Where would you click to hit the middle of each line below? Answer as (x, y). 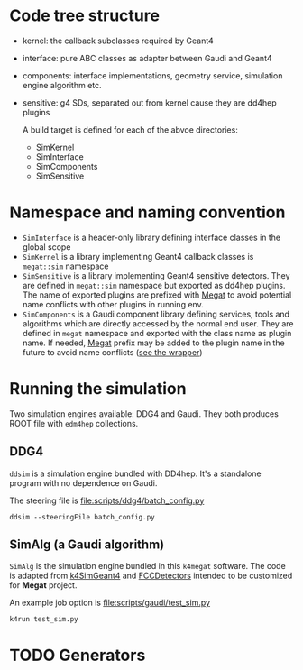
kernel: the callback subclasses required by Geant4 (118, 41)
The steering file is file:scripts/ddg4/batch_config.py (107, 500)
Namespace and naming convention (147, 212)
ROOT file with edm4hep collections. (74, 423)
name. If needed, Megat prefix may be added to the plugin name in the (154, 343)
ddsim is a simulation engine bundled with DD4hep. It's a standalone (135, 473)
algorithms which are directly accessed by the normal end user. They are (158, 323)
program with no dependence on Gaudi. (83, 482)
